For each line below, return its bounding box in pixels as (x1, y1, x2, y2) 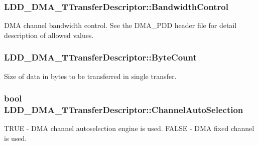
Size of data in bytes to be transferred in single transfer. (4, 70, 177, 81)
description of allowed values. (4, 29, 94, 40)
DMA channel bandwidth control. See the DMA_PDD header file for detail (4, 20, 237, 30)
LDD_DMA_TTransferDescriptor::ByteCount (4, 51, 197, 63)
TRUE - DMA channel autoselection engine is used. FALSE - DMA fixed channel (4, 123, 254, 133)
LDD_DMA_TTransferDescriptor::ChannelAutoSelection (4, 103, 243, 116)
